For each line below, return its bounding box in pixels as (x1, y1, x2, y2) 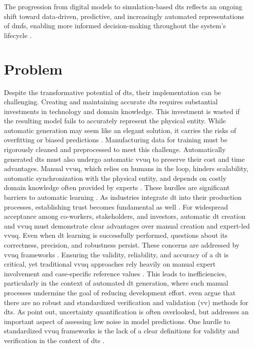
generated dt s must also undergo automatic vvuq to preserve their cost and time (4, 154, 245, 164)
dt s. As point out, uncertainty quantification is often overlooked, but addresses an (4, 307, 249, 317)
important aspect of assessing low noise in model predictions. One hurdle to (4, 316, 231, 326)
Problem (4, 58, 63, 78)
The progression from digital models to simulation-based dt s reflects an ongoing (4, 1, 242, 11)
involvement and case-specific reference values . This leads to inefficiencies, (4, 268, 227, 278)
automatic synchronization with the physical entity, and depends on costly (4, 173, 227, 183)
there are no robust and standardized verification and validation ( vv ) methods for (4, 297, 249, 307)
